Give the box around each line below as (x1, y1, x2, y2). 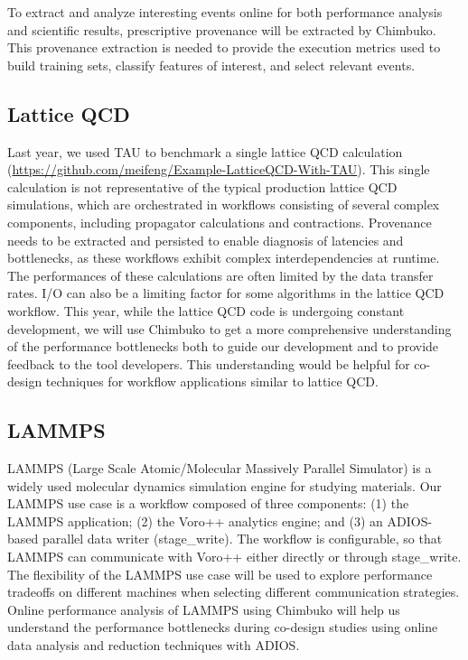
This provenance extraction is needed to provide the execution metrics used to (7, 38, 441, 57)
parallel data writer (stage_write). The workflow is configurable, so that (42, 529, 443, 548)
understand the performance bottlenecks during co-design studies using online (7, 618, 438, 637)
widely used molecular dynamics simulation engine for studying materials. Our (7, 476, 442, 495)
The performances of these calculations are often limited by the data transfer (7, 265, 434, 284)
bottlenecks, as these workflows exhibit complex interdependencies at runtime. (7, 248, 440, 267)
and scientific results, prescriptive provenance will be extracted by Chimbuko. (7, 20, 436, 39)
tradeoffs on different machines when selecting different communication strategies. (7, 582, 460, 601)
